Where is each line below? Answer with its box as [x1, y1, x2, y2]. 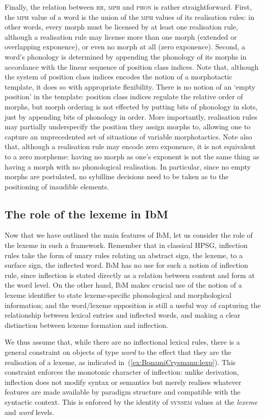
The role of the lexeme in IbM [5, 206, 169, 221]
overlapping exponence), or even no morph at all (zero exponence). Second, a [5, 41, 245, 52]
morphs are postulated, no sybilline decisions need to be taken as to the [5, 171, 229, 182]
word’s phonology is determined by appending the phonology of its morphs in [5, 51, 247, 62]
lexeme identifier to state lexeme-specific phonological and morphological [5, 290, 232, 300]
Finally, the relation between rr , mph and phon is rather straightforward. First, [5, 2, 252, 12]
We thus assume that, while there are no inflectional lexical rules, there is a [5, 337, 240, 347]
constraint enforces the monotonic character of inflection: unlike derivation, [5, 367, 239, 377]
